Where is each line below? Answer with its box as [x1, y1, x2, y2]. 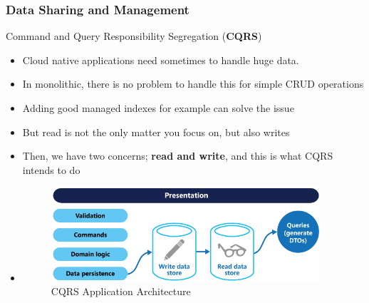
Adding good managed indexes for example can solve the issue [22, 101, 294, 115]
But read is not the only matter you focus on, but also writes [22, 124, 290, 139]
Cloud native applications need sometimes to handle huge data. [22, 52, 299, 67]
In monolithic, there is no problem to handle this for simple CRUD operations [22, 76, 364, 91]
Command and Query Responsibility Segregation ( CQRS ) [6, 29, 262, 43]
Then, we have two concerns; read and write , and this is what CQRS [22, 148, 333, 163]
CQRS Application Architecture [51, 284, 191, 299]
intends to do [22, 162, 80, 177]
